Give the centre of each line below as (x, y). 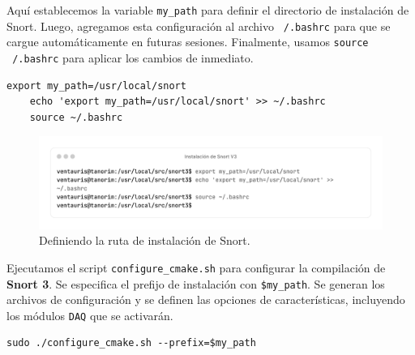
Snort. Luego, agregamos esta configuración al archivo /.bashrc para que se (199, 26)
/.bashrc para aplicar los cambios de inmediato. (133, 57)
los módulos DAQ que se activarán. (90, 315)
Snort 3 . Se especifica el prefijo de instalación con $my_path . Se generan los (196, 283)
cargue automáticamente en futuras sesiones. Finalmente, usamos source (188, 42)
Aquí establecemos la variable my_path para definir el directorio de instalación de (208, 10)
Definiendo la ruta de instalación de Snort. (145, 240)
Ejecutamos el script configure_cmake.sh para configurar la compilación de (196, 267)
